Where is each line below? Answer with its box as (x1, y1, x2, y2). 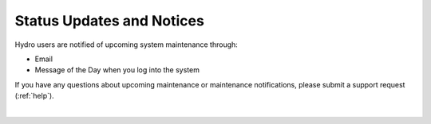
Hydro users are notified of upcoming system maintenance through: (14, 40, 239, 49)
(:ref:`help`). (14, 91, 55, 101)
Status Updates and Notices (14, 12, 205, 29)
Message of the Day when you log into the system (34, 65, 200, 75)
